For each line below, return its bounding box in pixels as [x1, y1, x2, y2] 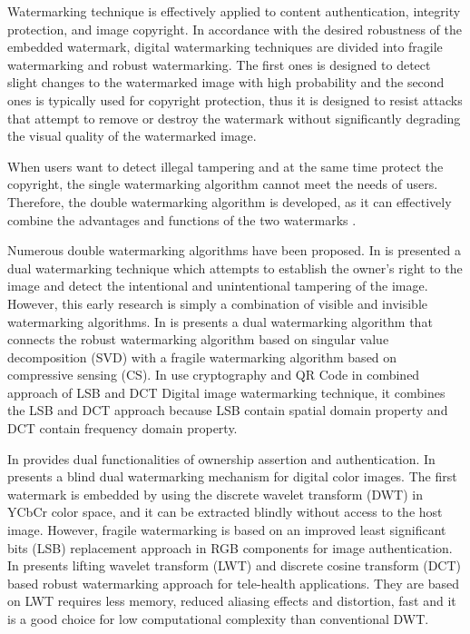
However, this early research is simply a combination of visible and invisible [7, 293, 427, 312]
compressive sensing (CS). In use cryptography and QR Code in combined [7, 365, 420, 384]
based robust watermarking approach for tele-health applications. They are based [7, 573, 459, 592]
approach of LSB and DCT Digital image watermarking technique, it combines [7, 382, 446, 401]
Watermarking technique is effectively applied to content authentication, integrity [7, 2, 461, 20]
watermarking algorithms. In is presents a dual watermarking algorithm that [7, 312, 433, 331]
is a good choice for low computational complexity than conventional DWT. [7, 609, 429, 628]
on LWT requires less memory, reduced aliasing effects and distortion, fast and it [7, 591, 456, 610]
